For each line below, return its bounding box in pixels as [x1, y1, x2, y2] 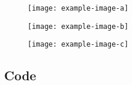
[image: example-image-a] [28, 4, 128, 12]
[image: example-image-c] [28, 40, 128, 49]
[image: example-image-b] [28, 22, 128, 31]
